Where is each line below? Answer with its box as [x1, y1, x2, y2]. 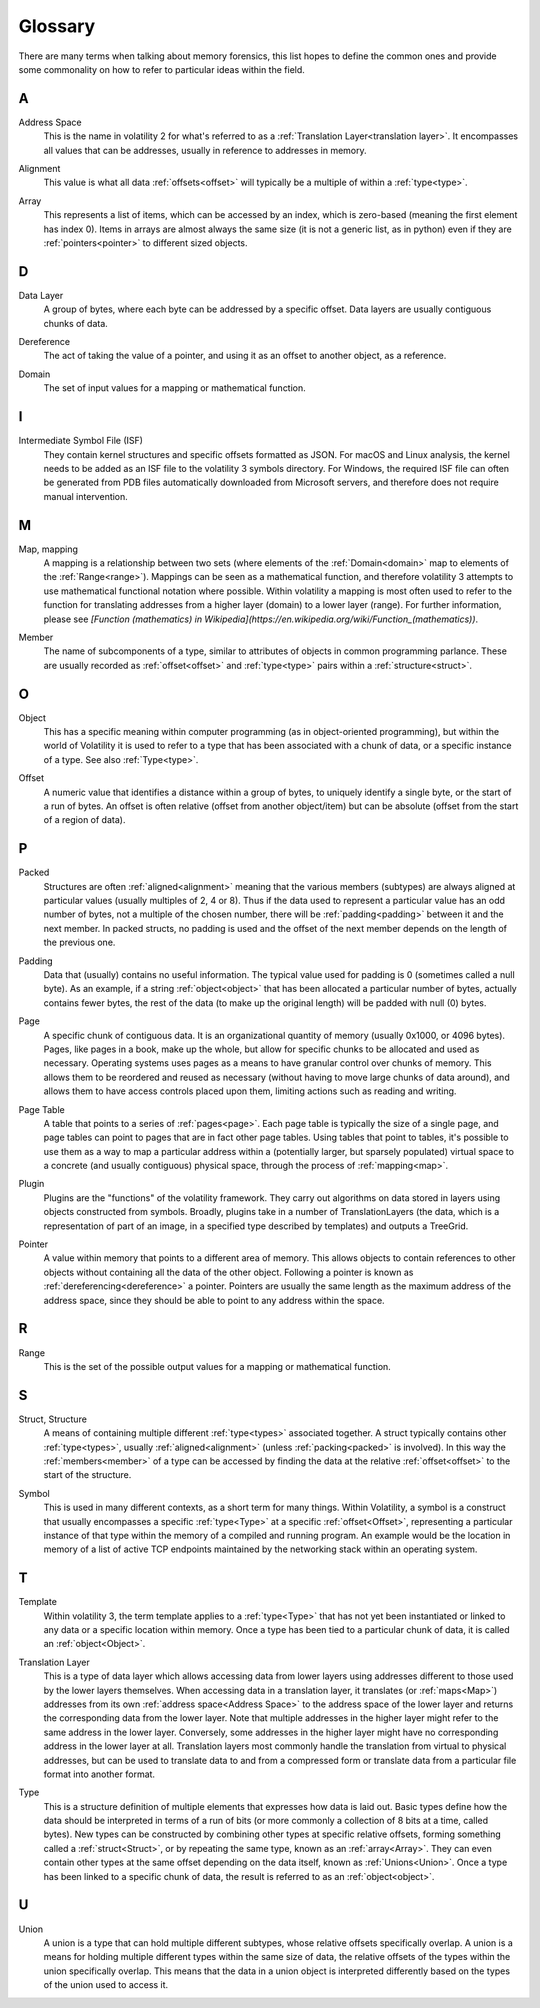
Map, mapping [18, 543, 79, 555]
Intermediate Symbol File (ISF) [18, 435, 144, 447]
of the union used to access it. [43, 1979, 169, 1991]
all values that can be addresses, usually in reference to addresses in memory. [43, 144, 367, 156]
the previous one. [43, 936, 116, 949]
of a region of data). [43, 814, 126, 826]
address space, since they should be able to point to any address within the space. [43, 1294, 385, 1306]
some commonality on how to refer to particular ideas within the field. [18, 63, 305, 75]
